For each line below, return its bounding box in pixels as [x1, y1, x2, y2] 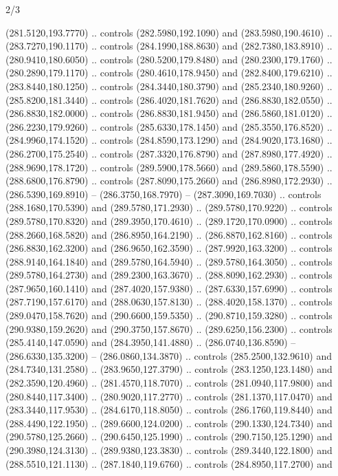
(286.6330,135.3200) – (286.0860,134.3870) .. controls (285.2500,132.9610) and [5, 348, 332, 363]
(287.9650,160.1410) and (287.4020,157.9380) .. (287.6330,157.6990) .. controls [5, 281, 333, 295]
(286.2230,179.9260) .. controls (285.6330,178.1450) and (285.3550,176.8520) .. [5, 119, 333, 133]
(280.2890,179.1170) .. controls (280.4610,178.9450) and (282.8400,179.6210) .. [5, 65, 333, 80]
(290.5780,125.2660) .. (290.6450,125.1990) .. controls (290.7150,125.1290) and [5, 429, 333, 444]
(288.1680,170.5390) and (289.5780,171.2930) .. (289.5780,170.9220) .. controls [5, 200, 333, 215]
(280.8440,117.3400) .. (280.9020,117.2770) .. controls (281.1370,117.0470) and [5, 389, 333, 403]
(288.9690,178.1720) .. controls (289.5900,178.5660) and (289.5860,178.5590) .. [5, 160, 333, 174]
